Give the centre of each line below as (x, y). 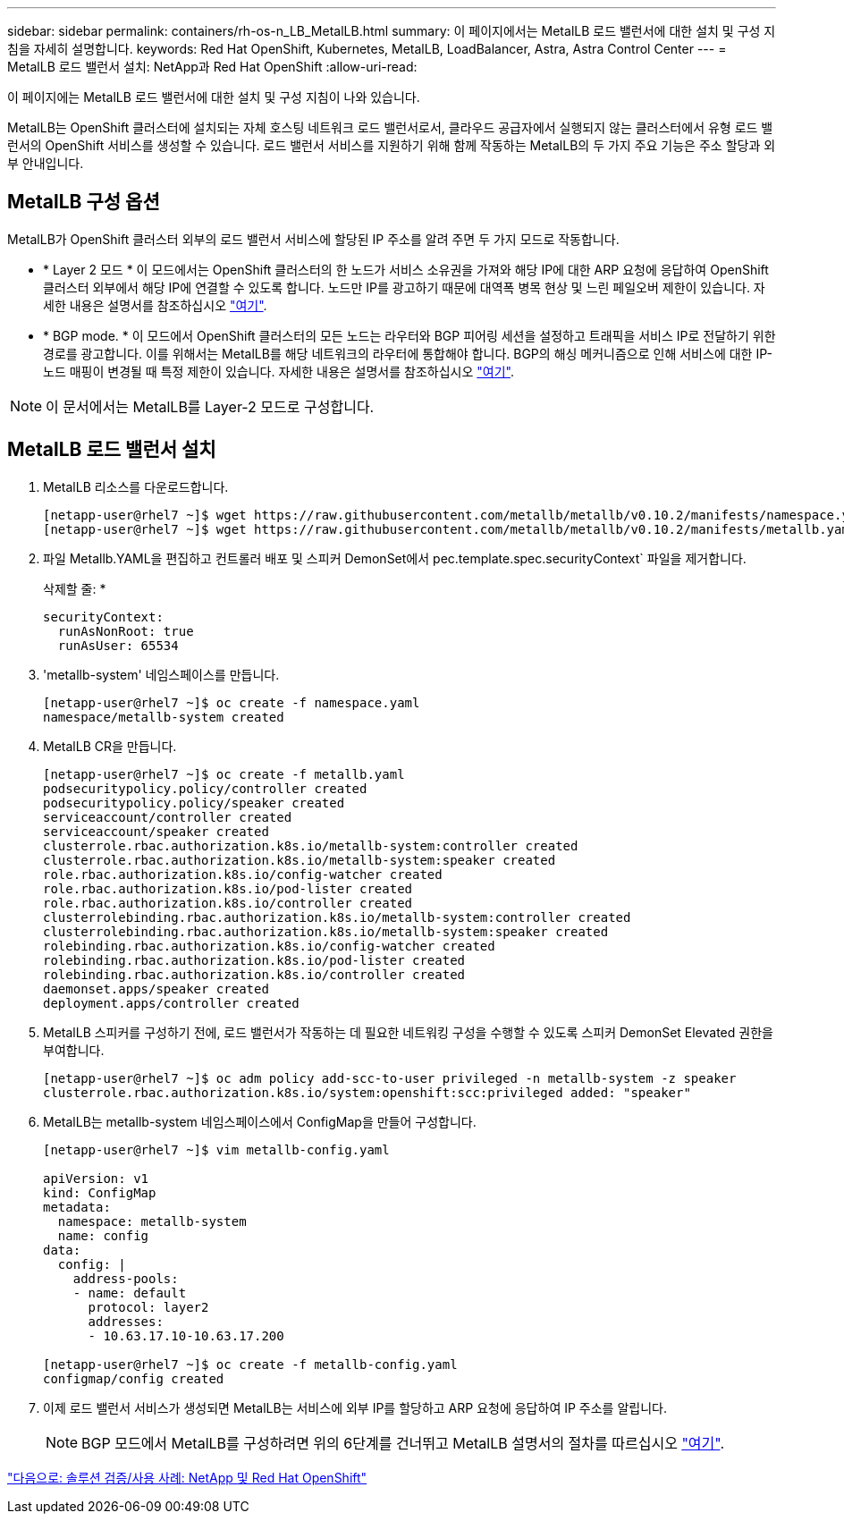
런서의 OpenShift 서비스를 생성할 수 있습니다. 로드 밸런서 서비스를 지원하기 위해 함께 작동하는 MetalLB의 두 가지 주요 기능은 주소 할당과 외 (392, 145)
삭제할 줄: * (75, 588)
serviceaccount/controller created (168, 817)
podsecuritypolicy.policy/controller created (205, 788)
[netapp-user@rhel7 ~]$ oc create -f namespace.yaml (232, 702)
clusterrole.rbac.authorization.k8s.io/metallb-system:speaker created (300, 860)
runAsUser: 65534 (118, 645)
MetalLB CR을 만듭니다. (110, 746)
